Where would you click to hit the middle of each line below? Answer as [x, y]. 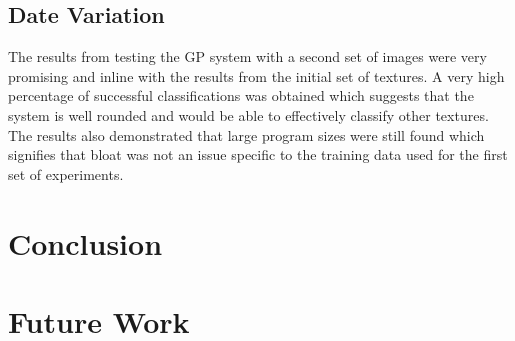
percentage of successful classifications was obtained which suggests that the [241, 95]
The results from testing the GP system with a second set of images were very [247, 56]
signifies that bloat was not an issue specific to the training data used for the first [258, 154]
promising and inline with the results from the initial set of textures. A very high [256, 75]
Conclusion [85, 242]
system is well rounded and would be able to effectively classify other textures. [248, 114]
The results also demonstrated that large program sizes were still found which [246, 134]
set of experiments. [66, 173]
